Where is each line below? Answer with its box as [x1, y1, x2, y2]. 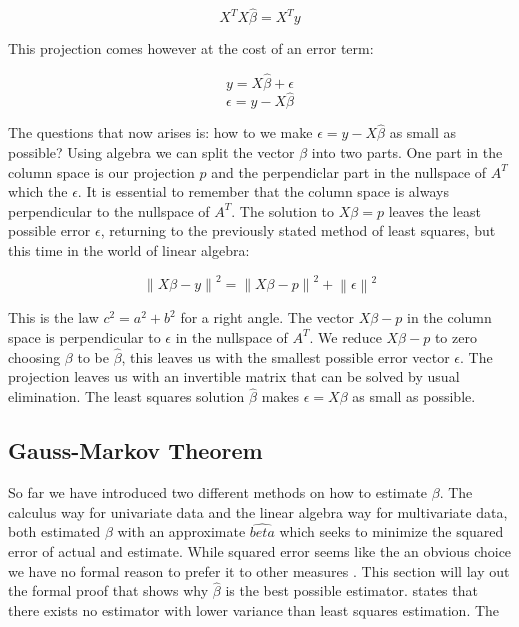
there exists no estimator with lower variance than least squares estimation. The [8, 599, 500, 620]
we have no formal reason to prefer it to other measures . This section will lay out [8, 560, 510, 581]
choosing [8, 346, 61, 367]
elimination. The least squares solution [8, 386, 245, 407]
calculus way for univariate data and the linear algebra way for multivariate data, [8, 501, 508, 522]
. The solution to [231, 200, 335, 221]
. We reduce [309, 326, 382, 347]
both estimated [8, 521, 101, 542]
